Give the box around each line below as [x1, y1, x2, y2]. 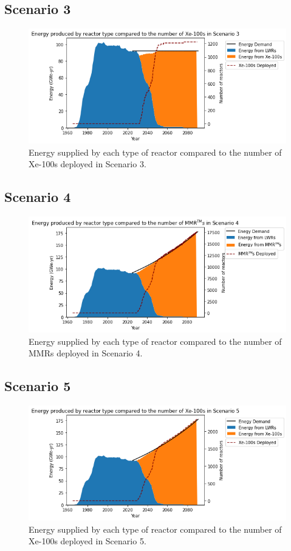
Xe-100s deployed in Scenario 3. [29, 158, 146, 170]
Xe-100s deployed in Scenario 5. [29, 535, 146, 547]
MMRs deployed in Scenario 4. [29, 347, 143, 359]
